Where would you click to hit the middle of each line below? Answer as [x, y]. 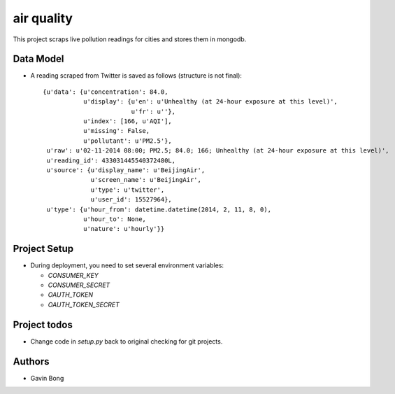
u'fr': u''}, [153, 111]
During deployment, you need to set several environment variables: [127, 265]
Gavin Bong [47, 378]
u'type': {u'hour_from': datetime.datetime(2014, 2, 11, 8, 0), [159, 209]
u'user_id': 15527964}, [131, 200]
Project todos [43, 324]
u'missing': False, [116, 131]
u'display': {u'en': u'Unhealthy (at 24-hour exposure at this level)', [210, 102]
